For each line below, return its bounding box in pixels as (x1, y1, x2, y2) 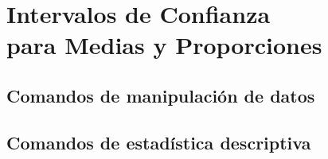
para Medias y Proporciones (6, 29, 322, 61)
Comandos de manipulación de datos (6, 83, 315, 107)
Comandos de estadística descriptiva (6, 130, 311, 154)
